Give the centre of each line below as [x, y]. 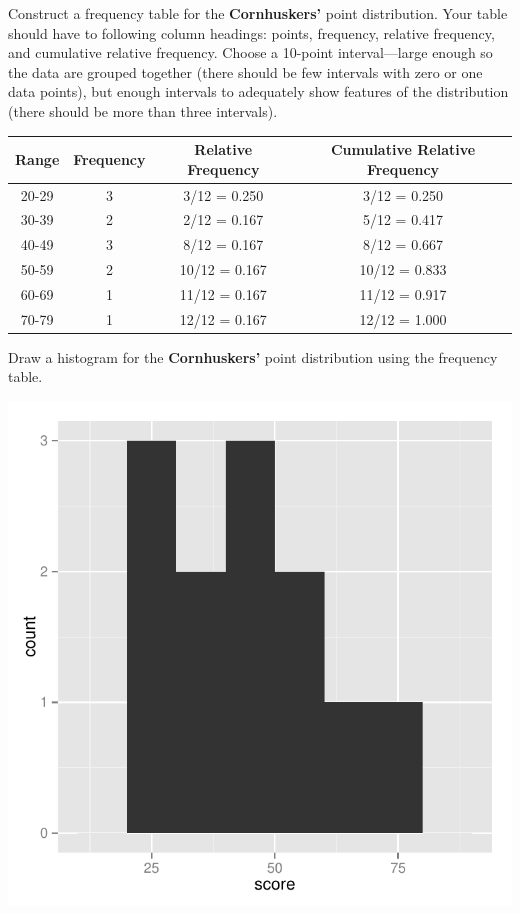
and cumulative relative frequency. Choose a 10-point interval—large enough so [250, 52]
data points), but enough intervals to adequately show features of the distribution [258, 91]
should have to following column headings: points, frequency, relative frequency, [251, 32]
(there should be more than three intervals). [143, 110]
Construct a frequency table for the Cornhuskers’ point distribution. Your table [258, 13]
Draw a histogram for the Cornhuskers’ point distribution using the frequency [253, 356]
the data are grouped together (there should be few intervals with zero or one [245, 71]
